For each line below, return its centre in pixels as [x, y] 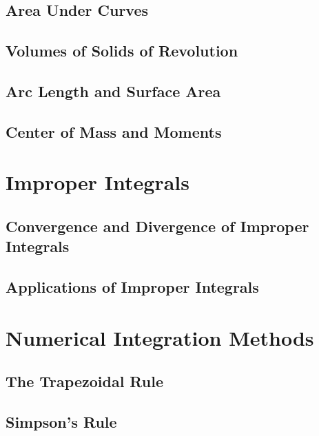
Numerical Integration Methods [160, 337]
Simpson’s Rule [61, 422]
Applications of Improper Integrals [132, 287]
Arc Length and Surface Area [113, 91]
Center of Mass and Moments [114, 131]
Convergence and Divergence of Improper [157, 226]
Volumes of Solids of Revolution [122, 51]
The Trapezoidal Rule [85, 381]
